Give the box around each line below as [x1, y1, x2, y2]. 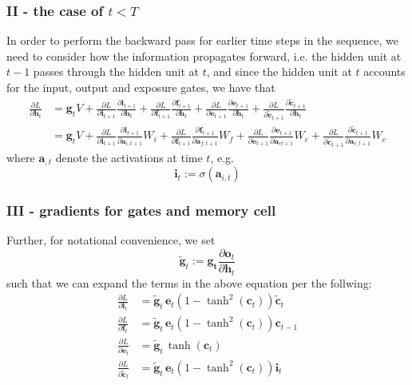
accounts [363, 63, 406, 80]
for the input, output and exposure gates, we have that [6, 79, 275, 95]
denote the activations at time [55, 149, 203, 165]
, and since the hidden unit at [206, 63, 352, 80]
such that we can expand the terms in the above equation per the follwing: [6, 274, 372, 291]
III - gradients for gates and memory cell [6, 200, 276, 220]
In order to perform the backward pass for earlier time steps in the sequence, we [6, 32, 399, 49]
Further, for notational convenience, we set [6, 232, 216, 248]
